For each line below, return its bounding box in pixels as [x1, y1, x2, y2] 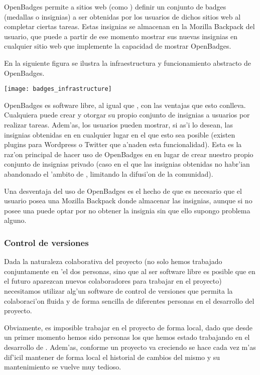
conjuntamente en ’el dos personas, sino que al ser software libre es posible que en [4, 266, 255, 276]
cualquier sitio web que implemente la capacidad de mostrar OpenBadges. [4, 41, 231, 51]
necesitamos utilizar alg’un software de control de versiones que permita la [4, 285, 233, 296]
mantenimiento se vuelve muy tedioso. [4, 361, 121, 372]
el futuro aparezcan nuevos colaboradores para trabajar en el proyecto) [4, 276, 222, 286]
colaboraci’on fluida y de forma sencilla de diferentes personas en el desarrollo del [4, 295, 254, 306]
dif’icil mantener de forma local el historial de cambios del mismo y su [4, 351, 220, 362]
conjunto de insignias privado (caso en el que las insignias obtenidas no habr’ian [4, 159, 250, 169]
